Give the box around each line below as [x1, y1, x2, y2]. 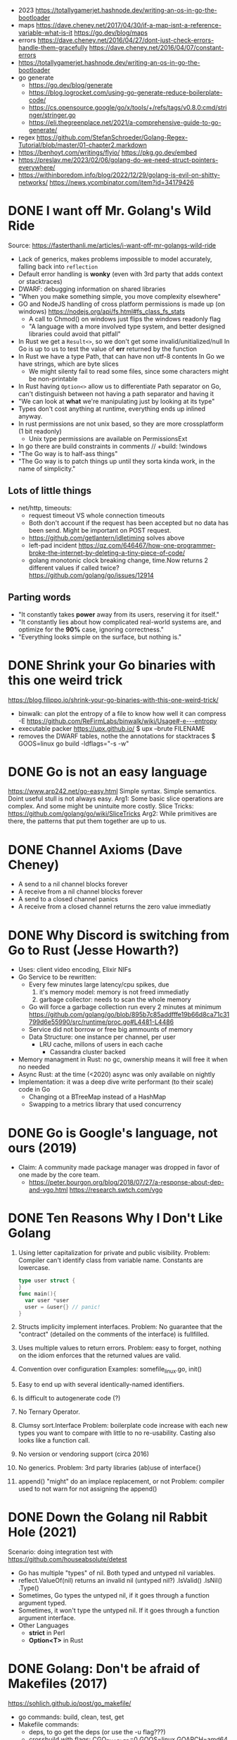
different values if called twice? [28, 563, 120, 572]
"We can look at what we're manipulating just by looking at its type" [18, 397, 215, 405]
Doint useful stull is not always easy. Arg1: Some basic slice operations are [8, 794, 224, 803]
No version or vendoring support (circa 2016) [18, 1450, 150, 1458]
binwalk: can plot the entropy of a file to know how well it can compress [18, 709, 226, 717]
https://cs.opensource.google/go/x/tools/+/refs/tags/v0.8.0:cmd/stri [28, 104, 227, 111]
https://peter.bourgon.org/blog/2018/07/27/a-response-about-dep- [28, 1178, 224, 1187]
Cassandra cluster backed [49, 1048, 126, 1056]
